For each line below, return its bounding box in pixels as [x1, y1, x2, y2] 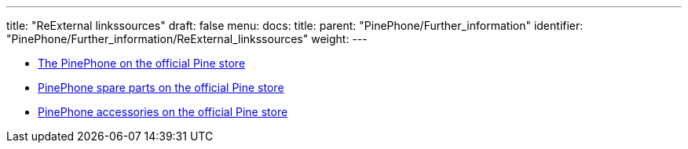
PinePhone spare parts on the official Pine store [38, 81, 284, 94]
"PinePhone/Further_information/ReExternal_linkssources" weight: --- [6, 32, 368, 45]
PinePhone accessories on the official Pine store [38, 105, 288, 118]
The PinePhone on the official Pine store [38, 56, 246, 70]
